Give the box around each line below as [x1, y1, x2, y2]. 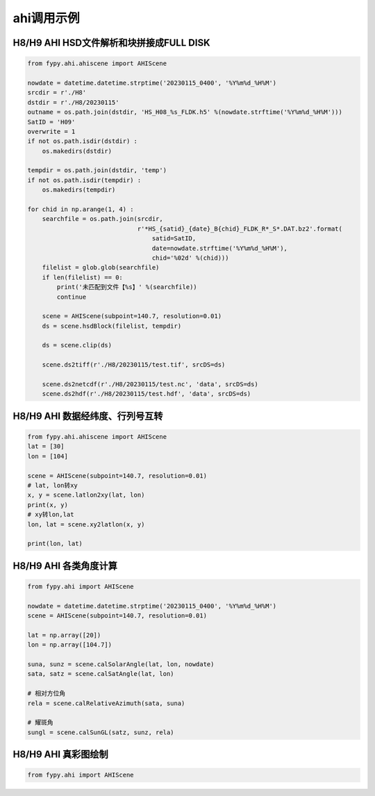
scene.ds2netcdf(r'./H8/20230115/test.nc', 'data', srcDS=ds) [42, 381, 258, 388]
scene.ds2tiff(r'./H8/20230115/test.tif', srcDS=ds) [42, 361, 226, 369]
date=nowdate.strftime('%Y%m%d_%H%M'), [151, 244, 288, 252]
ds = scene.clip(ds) [42, 341, 112, 349]
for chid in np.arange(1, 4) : [27, 206, 135, 213]
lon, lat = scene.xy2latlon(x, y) [27, 520, 145, 528]
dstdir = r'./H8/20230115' [27, 98, 119, 106]
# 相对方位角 [27, 690, 66, 697]
